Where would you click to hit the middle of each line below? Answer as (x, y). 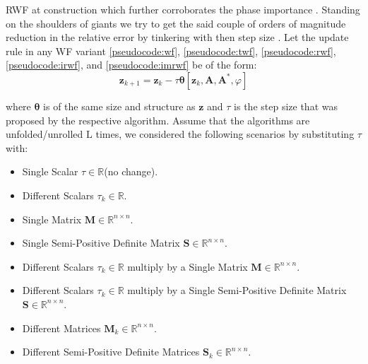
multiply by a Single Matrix (188, 266)
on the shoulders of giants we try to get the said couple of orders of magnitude (176, 23)
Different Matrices (61, 328)
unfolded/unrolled (44, 134)
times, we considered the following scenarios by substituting (225, 134)
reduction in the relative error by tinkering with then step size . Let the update (177, 37)
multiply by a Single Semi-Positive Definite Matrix (237, 290)
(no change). (131, 171)
